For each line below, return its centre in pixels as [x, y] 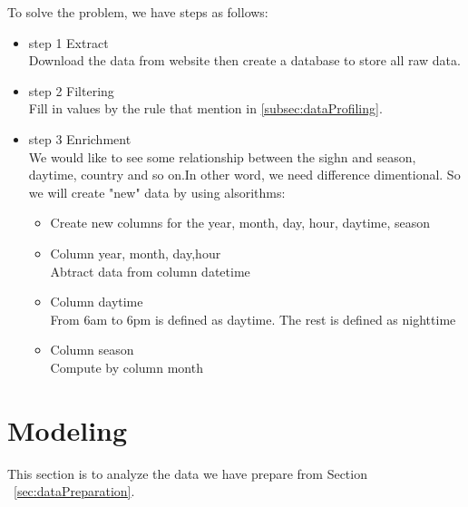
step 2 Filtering [71, 90]
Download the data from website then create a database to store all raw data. [244, 60]
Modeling [68, 429]
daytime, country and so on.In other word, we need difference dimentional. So [244, 175]
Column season [92, 350]
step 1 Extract [68, 42]
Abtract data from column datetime [150, 271]
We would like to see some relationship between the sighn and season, [222, 156]
